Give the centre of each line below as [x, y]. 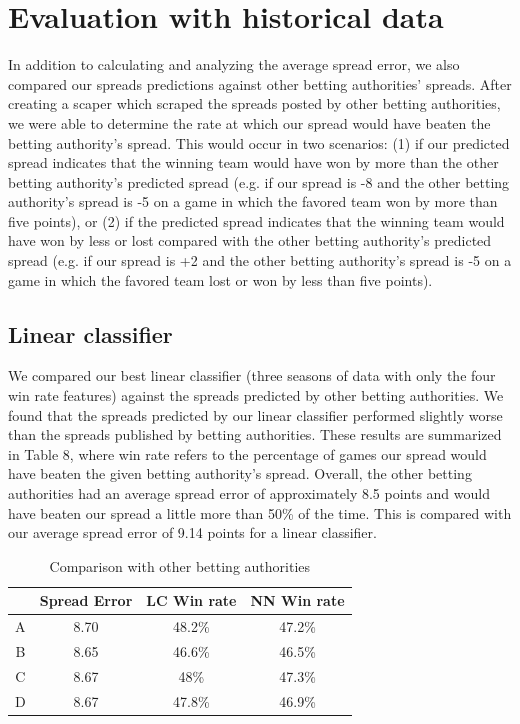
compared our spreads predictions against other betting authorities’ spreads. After [260, 83]
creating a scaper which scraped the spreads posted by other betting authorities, [254, 103]
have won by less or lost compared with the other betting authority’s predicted [250, 240]
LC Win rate [191, 600]
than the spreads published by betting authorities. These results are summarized [255, 434]
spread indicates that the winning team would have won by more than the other [253, 162]
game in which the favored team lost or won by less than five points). [220, 279]
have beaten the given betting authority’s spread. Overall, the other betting [240, 473]
